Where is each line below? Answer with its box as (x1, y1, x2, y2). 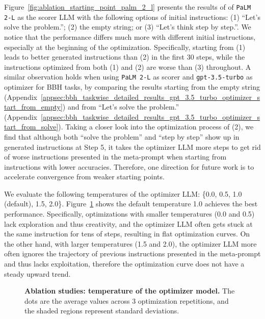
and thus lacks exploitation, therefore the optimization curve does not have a (4, 258, 245, 269)
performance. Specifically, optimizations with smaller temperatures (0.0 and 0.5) (4, 208, 255, 219)
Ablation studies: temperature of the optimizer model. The (24, 285, 235, 296)
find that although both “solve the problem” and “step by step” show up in (4, 131, 240, 142)
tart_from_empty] (4, 101, 63, 112)
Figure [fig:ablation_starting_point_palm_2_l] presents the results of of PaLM (4, 2, 251, 12)
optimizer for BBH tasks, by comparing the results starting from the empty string (4, 81, 260, 92)
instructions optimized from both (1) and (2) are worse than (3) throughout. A (4, 61, 251, 72)
